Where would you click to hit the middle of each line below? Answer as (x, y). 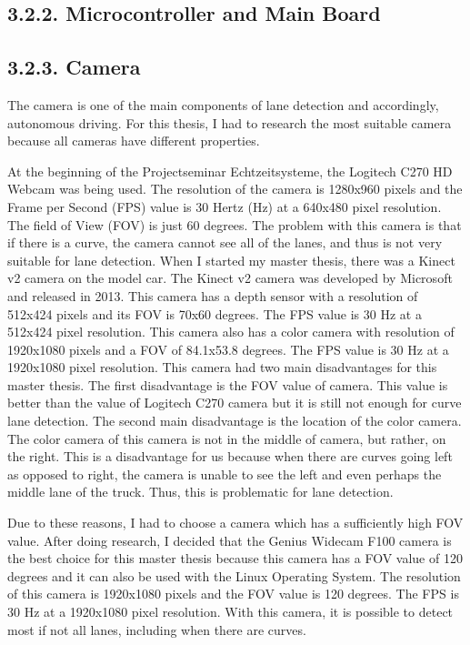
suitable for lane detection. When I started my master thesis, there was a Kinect (231, 260)
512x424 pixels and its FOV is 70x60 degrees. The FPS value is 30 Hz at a (215, 313)
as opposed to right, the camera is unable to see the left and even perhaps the (225, 474)
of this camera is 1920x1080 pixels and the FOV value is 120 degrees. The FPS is (233, 594)
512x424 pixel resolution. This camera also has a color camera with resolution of (231, 332)
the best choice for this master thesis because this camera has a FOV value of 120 (235, 558)
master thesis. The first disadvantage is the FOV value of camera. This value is (228, 384)
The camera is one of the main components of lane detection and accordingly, (223, 104)
